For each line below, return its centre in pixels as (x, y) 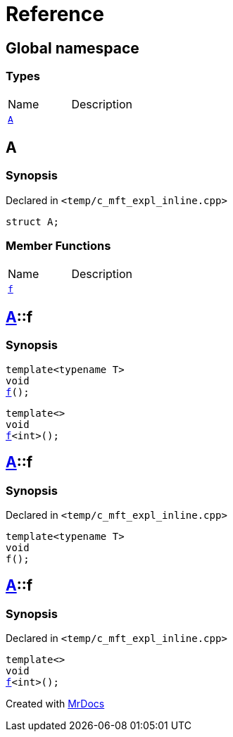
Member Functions (58, 246)
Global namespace (73, 48)
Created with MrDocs (55, 704)
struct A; (32, 221)
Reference (55, 14)
